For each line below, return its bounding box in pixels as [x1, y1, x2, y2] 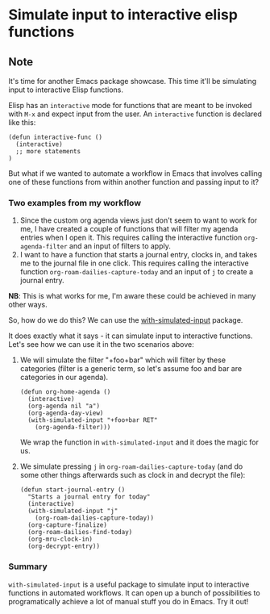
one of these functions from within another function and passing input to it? [8, 178, 260, 186]
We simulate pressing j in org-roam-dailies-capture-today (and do [19, 462, 243, 471]
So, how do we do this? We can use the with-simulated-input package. [8, 315, 243, 325]
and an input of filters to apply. [69, 241, 171, 251]
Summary [8, 561, 48, 572]
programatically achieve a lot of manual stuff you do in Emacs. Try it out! [8, 596, 249, 606]
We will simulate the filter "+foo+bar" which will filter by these [19, 355, 226, 365]
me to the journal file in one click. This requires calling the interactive [19, 258, 249, 268]
